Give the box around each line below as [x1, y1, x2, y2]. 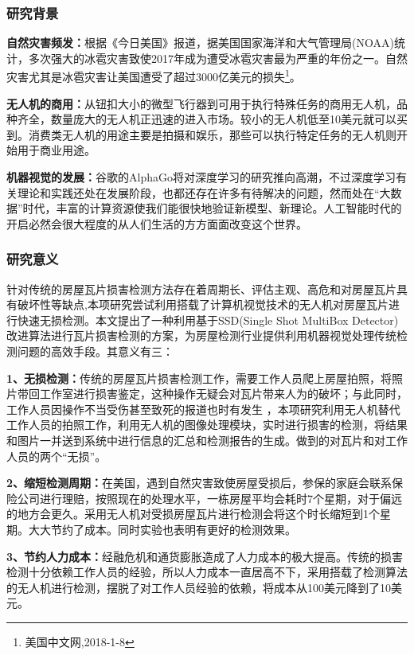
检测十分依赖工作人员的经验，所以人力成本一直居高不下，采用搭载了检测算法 [6, 563, 408, 580]
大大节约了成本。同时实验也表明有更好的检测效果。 [28, 520, 296, 537]
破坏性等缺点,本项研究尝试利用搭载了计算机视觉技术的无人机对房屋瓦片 [17, 296, 389, 313]
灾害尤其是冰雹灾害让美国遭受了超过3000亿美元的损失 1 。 [6, 66, 301, 85]
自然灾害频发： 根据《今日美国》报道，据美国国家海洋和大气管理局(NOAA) [6, 34, 394, 51]
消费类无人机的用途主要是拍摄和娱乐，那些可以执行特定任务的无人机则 [28, 126, 396, 142]
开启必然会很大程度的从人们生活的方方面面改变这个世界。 [6, 215, 307, 232]
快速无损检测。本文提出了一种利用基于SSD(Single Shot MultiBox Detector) [17, 311, 399, 328]
